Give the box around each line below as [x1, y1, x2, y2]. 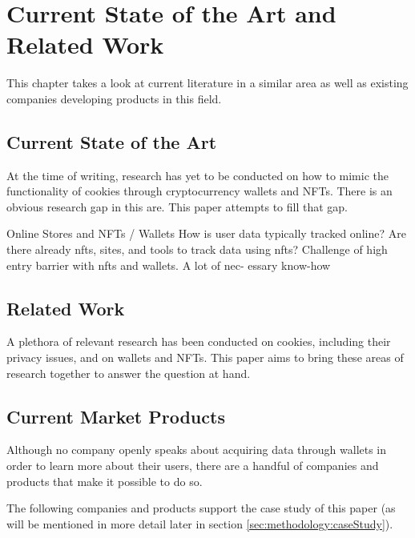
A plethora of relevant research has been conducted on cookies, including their [6, 333, 391, 350]
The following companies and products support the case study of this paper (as [6, 500, 396, 516]
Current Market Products [6, 403, 225, 428]
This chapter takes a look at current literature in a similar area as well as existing [6, 74, 409, 91]
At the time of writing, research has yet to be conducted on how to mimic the [6, 167, 389, 183]
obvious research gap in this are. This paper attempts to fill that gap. [6, 198, 348, 215]
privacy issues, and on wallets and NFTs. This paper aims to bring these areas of [6, 349, 404, 366]
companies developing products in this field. [6, 90, 222, 106]
